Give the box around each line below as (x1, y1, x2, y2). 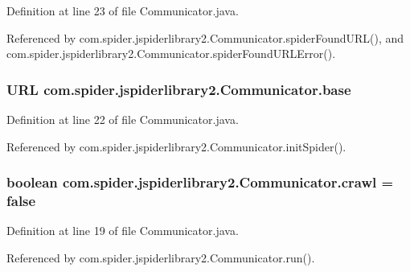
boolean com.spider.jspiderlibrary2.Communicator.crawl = (6, 172, 394, 192)
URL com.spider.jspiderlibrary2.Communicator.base (6, 79, 351, 99)
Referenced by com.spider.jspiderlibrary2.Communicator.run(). (6, 249, 315, 266)
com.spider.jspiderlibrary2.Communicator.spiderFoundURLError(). (6, 45, 336, 62)
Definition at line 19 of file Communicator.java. (6, 222, 239, 239)
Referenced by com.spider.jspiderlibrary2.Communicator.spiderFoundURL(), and (6, 29, 404, 46)
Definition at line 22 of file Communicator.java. (6, 111, 239, 127)
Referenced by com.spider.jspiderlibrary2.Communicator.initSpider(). (6, 138, 346, 155)
